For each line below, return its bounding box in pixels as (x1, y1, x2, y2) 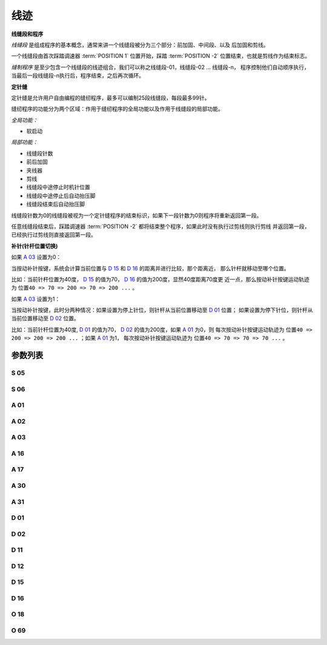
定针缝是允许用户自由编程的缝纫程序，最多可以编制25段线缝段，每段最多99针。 (11, 94, 210, 101)
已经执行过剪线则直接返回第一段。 (11, 231, 96, 238)
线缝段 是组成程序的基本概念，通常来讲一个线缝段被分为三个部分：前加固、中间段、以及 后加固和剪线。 (11, 41, 269, 48)
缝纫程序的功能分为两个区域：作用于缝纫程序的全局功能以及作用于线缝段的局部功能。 (11, 105, 223, 113)
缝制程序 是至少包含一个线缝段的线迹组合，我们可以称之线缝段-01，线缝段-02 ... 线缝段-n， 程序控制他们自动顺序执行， (11, 64, 310, 71)
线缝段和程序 (11, 30, 44, 38)
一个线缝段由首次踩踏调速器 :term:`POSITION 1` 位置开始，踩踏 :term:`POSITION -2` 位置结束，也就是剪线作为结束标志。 (11, 52, 311, 60)
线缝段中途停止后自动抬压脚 (26, 192, 96, 199)
